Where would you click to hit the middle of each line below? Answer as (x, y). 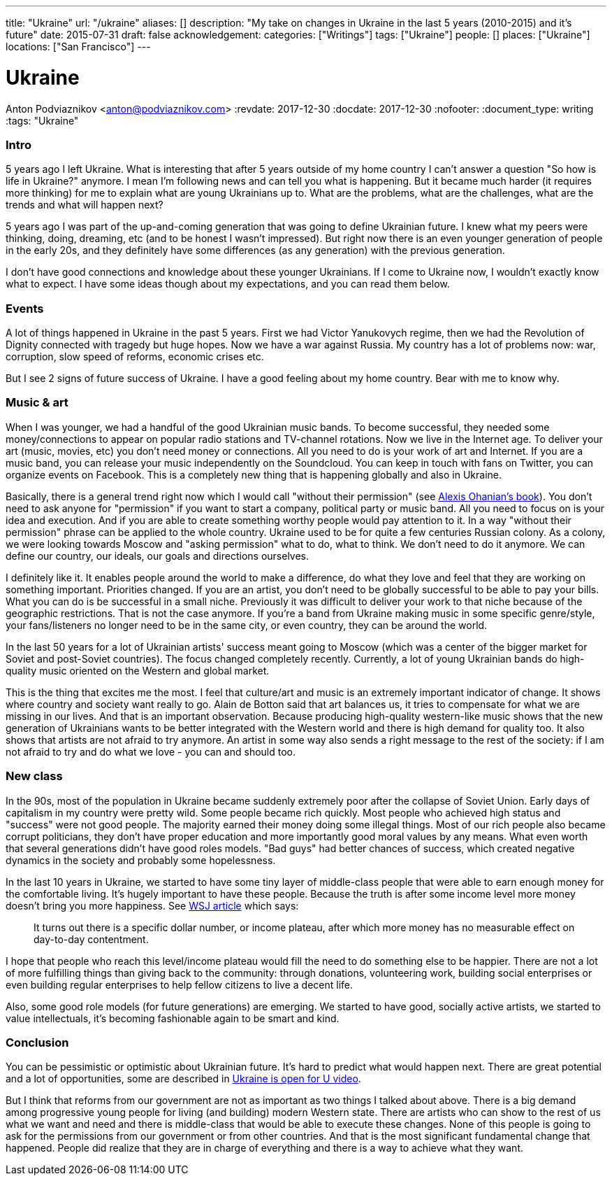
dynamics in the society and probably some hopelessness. (141, 860)
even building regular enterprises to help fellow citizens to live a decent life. (180, 984)
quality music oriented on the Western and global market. (138, 670)
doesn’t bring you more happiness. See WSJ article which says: (152, 905)
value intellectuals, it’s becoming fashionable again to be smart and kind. (173, 1018)
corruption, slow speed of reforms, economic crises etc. (135, 356)
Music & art (37, 403)
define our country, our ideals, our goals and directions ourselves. (158, 556)
